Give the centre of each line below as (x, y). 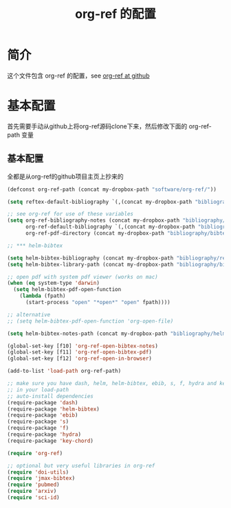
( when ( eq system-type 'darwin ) (53, 283)
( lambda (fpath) (43, 296)
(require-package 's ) (38, 422)
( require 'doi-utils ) (38, 472)
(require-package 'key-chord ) (51, 441)
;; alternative (29, 314)
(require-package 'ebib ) (43, 415)
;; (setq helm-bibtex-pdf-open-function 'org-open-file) (90, 321)
